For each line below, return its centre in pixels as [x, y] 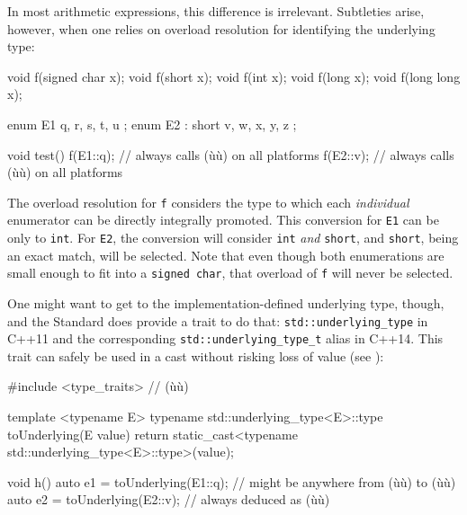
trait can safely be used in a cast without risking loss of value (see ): [196, 355]
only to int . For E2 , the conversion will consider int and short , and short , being [233, 238]
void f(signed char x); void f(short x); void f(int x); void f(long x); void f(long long [234, 76]
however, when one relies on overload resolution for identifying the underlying [221, 28]
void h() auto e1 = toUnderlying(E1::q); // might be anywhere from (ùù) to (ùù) [232, 481]
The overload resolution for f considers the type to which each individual [208, 202]
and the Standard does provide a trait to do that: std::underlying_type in [218, 320]
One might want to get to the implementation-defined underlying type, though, [226, 302]
